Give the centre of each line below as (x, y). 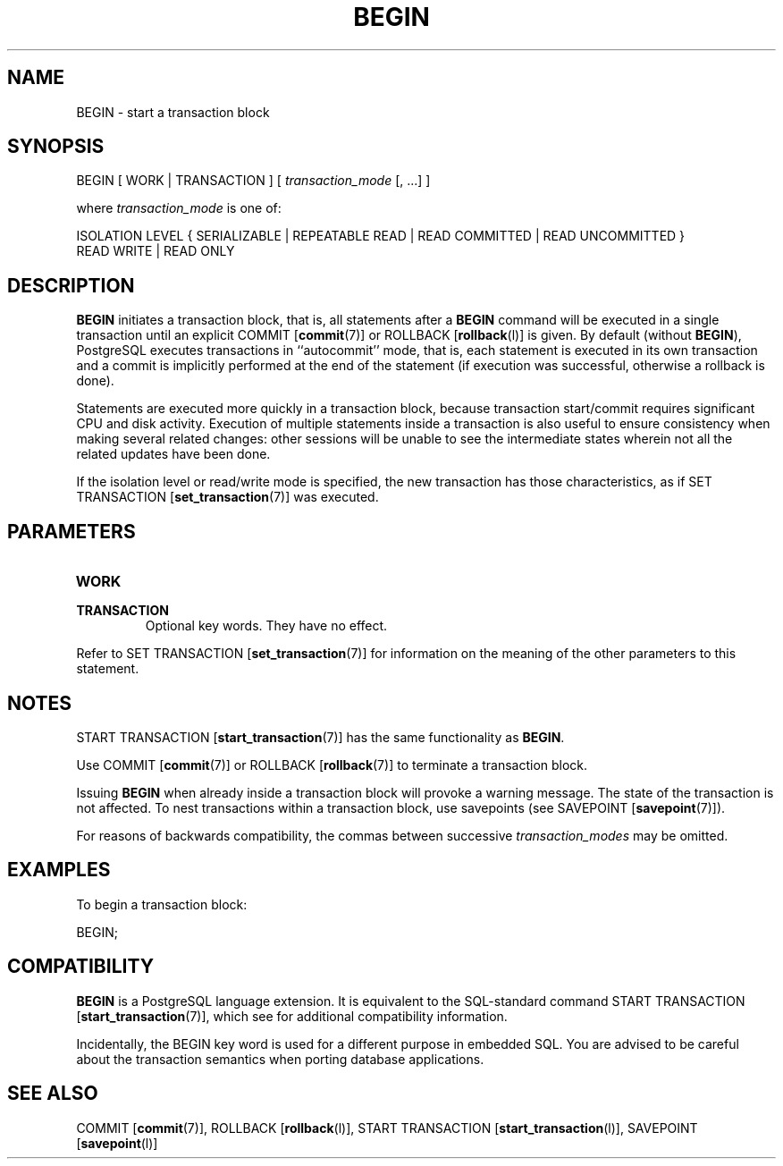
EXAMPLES (59, 870)
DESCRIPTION (71, 285)
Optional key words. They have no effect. (266, 626)
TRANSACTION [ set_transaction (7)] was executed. (227, 497)
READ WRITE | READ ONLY (156, 251)
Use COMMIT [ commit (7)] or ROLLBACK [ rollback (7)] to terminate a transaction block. (332, 765)
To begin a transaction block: (162, 904)
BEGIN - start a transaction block (173, 112)
